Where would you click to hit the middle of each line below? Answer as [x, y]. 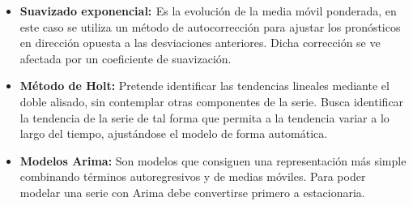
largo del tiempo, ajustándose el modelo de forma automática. [174, 133]
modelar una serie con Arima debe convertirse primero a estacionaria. [192, 192]
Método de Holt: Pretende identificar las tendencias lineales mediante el [204, 86]
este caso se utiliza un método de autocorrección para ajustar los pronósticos [210, 26]
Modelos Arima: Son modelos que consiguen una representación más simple [213, 160]
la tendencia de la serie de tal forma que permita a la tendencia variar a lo [204, 117]
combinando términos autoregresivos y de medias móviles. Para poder [193, 176]
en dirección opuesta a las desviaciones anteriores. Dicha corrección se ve [200, 43]
